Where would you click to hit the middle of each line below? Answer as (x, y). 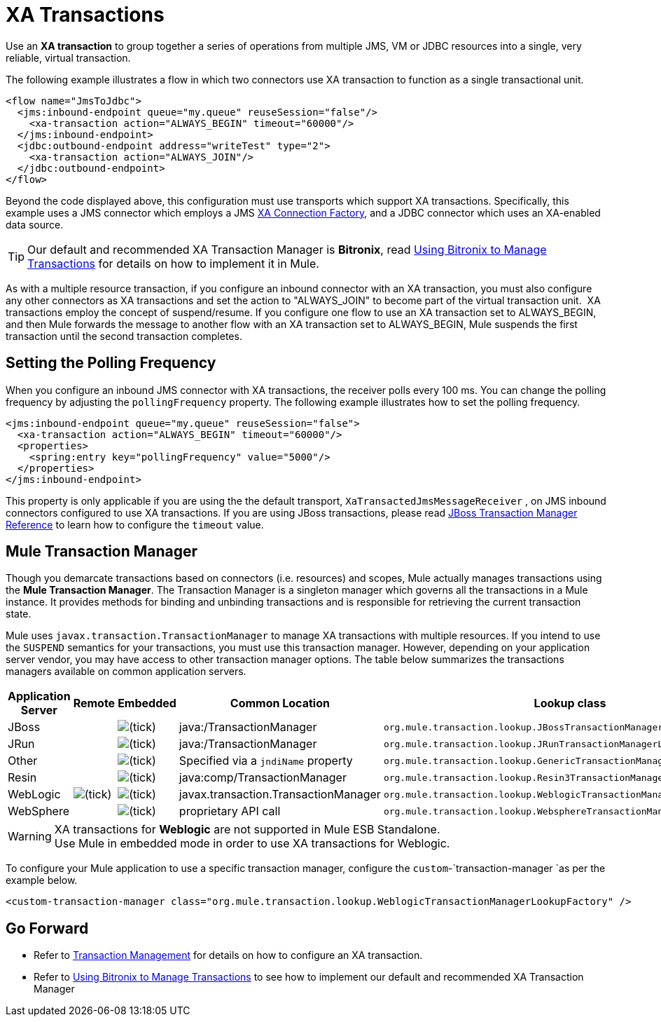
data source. (35, 224)
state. (19, 614)
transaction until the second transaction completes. (124, 336)
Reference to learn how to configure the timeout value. (135, 524)
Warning (30, 837)
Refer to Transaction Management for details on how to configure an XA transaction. (228, 955)
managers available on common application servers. (126, 672)
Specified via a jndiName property (266, 761)
